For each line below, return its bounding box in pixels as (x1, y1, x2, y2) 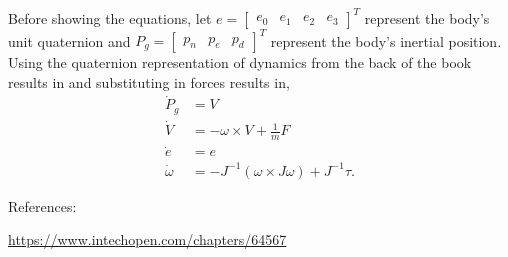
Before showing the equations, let (8, 7, 212, 28)
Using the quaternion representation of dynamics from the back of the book (8, 52, 472, 72)
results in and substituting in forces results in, (8, 71, 290, 92)
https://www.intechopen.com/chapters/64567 (8, 229, 287, 250)
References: (8, 195, 77, 216)
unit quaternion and (8, 30, 131, 50)
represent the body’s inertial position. (270, 30, 502, 50)
